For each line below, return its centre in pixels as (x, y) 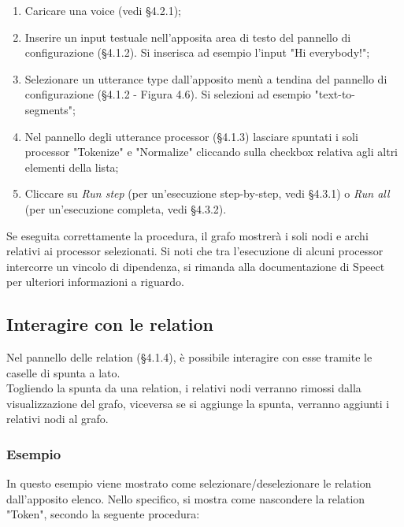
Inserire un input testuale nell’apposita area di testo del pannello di (188, 37)
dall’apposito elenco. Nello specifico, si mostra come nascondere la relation (186, 498)
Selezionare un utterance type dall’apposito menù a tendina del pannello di (206, 78)
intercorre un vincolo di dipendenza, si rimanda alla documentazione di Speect (196, 266)
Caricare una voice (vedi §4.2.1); (103, 10)
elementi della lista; (72, 167)
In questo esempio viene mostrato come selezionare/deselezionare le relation (189, 483)
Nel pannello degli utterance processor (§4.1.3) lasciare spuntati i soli (191, 136)
